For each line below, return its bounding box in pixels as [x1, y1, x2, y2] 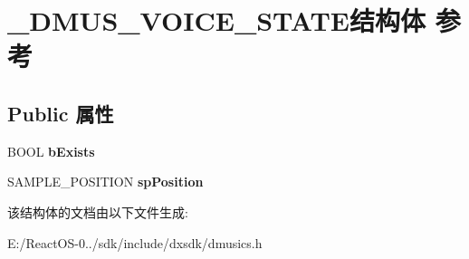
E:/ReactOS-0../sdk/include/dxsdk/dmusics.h [7, 233, 263, 252]
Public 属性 [7, 99, 114, 127]
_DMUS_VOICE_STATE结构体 [7, 2, 426, 39]
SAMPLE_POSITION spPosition [7, 172, 204, 191]
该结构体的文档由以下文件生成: [7, 202, 188, 221]
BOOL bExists [7, 141, 95, 160]
